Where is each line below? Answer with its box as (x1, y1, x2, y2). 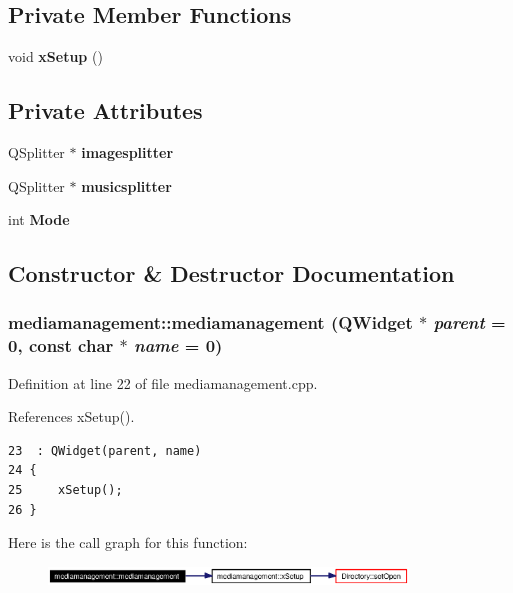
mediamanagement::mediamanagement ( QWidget (8, 310, 413, 335)
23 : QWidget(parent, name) (8, 443, 202, 458)
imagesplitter (81, 142, 174, 162)
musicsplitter (81, 175, 172, 196)
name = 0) (134, 333, 223, 358)
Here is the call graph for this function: (8, 532, 248, 553)
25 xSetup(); (8, 483, 123, 498)
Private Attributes (8, 95, 203, 126)
